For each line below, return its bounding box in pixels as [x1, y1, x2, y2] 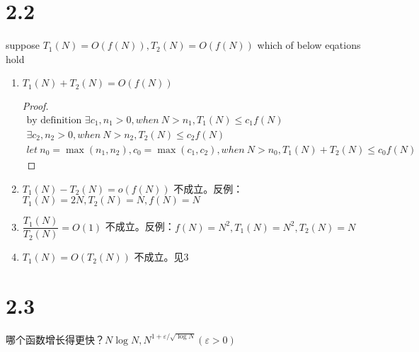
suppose [6, 38, 40, 52]
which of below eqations [257, 38, 361, 52]
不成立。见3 [134, 249, 189, 264]
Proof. [22, 98, 49, 113]
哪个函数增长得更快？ [6, 331, 105, 346]
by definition [26, 115, 82, 125]
